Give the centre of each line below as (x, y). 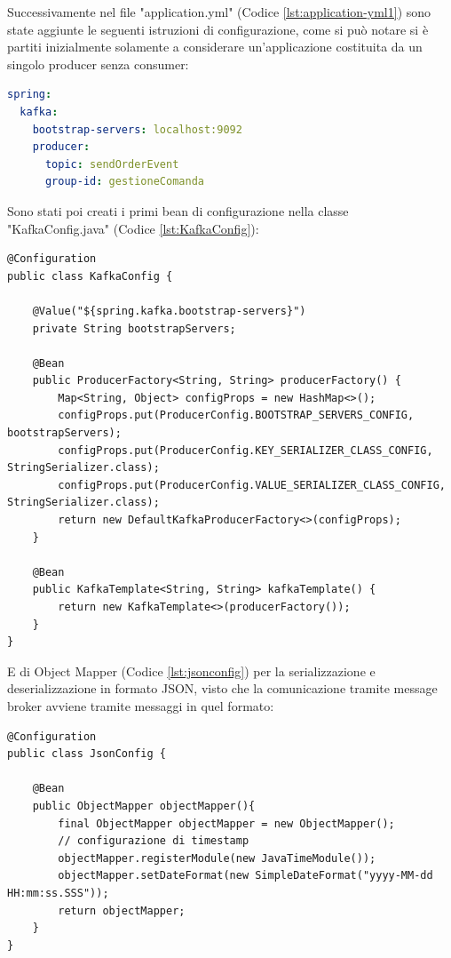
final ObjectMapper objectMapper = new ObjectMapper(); (226, 823)
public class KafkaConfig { (90, 276)
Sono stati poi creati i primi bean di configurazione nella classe (178, 210)
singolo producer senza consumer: (98, 64)
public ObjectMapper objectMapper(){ (144, 806)
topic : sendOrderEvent (112, 164)
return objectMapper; (122, 910)
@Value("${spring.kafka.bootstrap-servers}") (169, 311)
